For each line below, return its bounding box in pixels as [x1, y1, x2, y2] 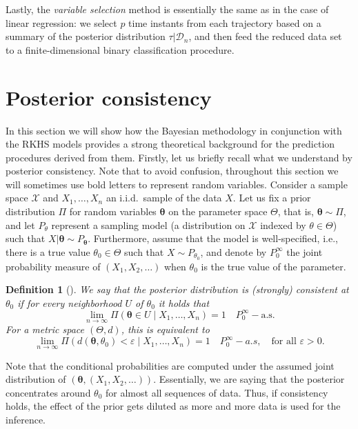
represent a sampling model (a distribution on [51, 217, 246, 232]
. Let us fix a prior [232, 190, 311, 205]
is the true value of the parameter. [201, 259, 346, 273]
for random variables [69, 204, 157, 219]
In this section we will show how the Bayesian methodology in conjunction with [6, 123, 342, 137]
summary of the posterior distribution [6, 29, 166, 43]
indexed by [260, 217, 306, 232]
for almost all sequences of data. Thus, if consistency [106, 385, 328, 399]
